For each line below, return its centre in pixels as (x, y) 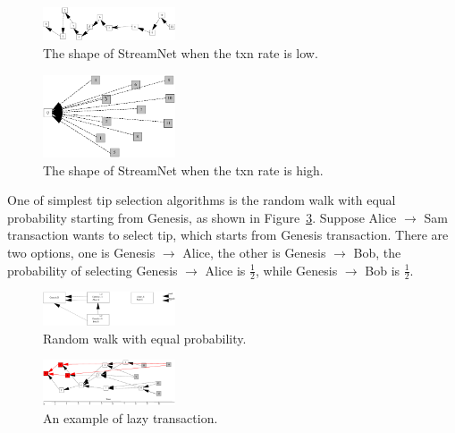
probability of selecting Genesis (93, 270)
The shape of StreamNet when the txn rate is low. (181, 52)
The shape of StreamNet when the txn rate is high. (183, 170)
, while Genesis (296, 270)
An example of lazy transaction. (131, 417)
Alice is (225, 270)
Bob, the (377, 252)
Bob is (383, 270)
